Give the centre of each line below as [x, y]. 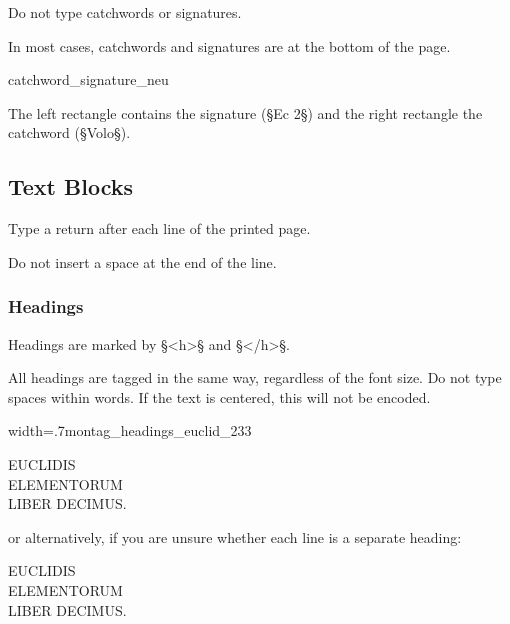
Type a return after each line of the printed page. [159, 228]
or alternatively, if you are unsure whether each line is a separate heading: [235, 536]
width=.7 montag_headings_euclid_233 [130, 430]
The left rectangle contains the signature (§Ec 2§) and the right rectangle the [245, 112]
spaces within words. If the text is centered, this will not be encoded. [219, 396]
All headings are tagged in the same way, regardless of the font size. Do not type [255, 377]
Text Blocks [70, 186]
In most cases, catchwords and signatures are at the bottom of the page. [229, 45]
